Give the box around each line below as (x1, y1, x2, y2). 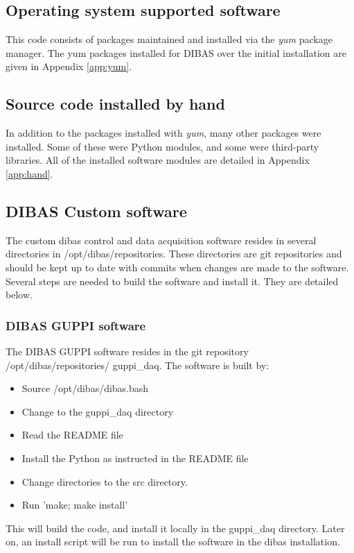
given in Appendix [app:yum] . (6, 59, 132, 74)
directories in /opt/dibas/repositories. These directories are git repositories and (6, 246, 342, 261)
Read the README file (21, 427, 123, 442)
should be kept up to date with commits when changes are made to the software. (6, 260, 349, 274)
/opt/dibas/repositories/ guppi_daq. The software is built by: (6, 357, 269, 372)
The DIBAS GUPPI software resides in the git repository (6, 343, 249, 358)
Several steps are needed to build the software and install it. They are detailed (6, 273, 339, 288)
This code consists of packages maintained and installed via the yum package (6, 32, 333, 46)
